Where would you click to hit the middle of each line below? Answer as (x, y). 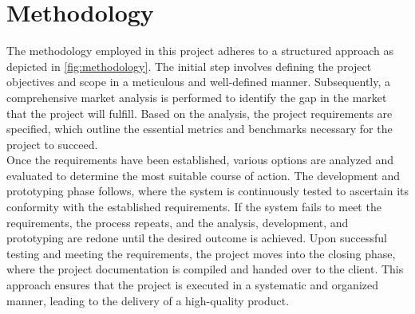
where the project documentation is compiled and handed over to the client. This (205, 269)
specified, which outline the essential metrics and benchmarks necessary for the (200, 129)
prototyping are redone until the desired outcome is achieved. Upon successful (197, 238)
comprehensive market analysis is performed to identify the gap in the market (197, 97)
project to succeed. (52, 144)
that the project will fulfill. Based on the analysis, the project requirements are (200, 113)
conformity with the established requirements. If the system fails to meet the (194, 207)
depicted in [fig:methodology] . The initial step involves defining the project (189, 66)
